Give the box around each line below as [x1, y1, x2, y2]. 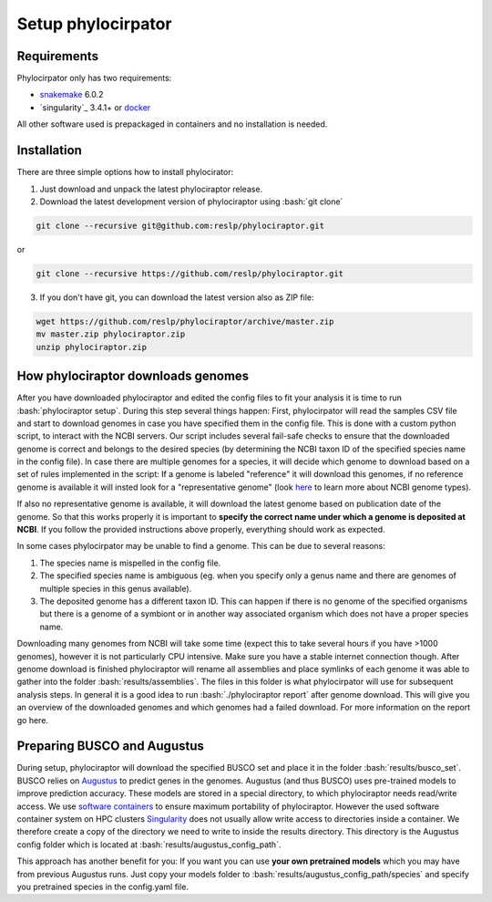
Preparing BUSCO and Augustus [16, 739, 205, 754]
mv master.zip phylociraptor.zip [36, 329, 186, 339]
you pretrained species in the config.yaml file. [16, 881, 189, 892]
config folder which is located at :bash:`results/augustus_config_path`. [16, 839, 282, 850]
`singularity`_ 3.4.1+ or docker [39, 101, 151, 113]
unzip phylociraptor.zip [36, 342, 148, 352]
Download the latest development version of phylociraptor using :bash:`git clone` [39, 196, 343, 207]
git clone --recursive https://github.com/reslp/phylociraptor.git [36, 268, 344, 278]
